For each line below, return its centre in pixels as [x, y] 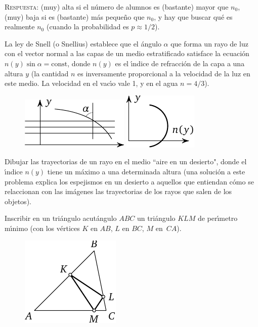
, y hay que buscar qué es [193, 16]
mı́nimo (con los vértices [42, 228]
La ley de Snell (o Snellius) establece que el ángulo [83, 43]
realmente [20, 27]
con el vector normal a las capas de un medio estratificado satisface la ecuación [127, 53]
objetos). [18, 201]
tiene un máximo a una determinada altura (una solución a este [146, 171]
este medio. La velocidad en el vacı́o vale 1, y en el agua [91, 83]
